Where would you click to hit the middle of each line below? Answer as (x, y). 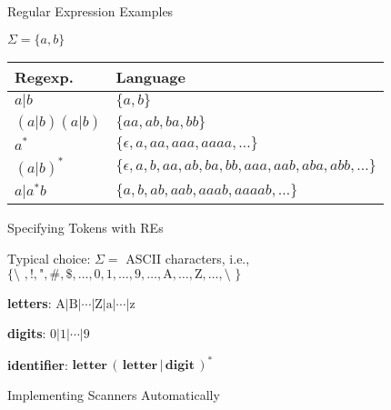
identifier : (38, 364)
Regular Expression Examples (90, 11)
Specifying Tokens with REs (85, 228)
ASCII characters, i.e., (188, 258)
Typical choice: (49, 258)
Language (150, 76)
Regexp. (44, 76)
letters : (30, 302)
